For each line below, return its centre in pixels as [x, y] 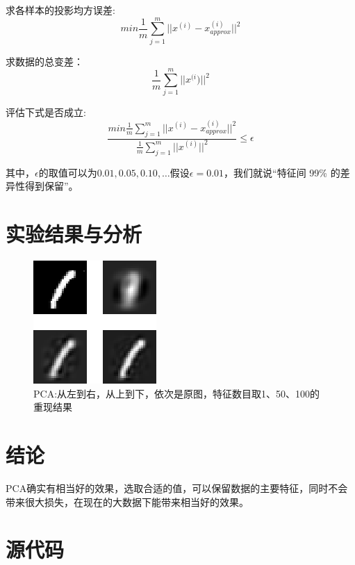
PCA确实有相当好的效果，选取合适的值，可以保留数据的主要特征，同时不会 [177, 488]
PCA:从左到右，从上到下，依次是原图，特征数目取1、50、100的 [177, 393]
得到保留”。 [51, 186]
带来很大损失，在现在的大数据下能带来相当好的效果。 [127, 501]
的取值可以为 [68, 172]
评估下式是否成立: [46, 112]
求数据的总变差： [44, 61]
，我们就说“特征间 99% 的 [282, 172]
